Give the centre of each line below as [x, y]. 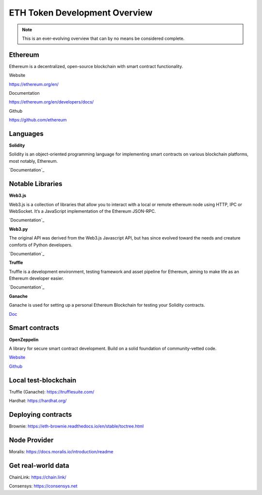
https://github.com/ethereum [38, 120]
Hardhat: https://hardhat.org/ [38, 401]
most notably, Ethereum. [33, 161]
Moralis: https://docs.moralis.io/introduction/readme [61, 451]
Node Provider [31, 440]
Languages [26, 134]
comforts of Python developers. [41, 245]
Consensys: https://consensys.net [43, 486]
